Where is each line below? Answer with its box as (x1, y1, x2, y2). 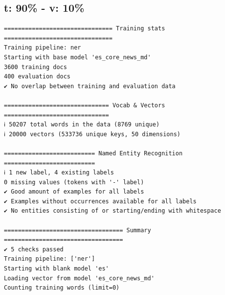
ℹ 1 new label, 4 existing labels (4, 169, 114, 176)
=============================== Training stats (4, 25, 165, 32)
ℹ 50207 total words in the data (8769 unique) (4, 121, 160, 128)
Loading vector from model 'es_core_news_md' (4, 274, 155, 282)
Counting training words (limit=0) (4, 284, 120, 292)
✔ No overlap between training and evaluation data (4, 82, 176, 90)
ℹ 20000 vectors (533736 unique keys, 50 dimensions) (4, 130, 181, 138)
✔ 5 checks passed (4, 246, 64, 253)
